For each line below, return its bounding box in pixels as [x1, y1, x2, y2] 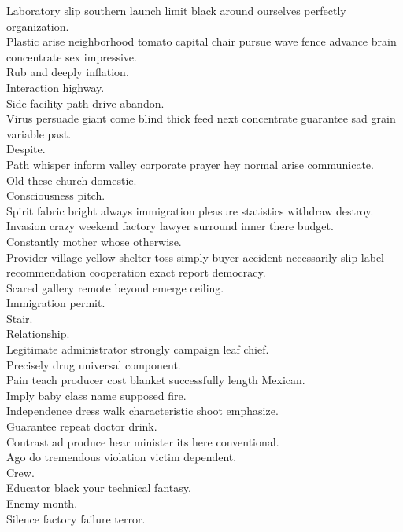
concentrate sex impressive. [6, 48, 137, 64]
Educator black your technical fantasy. [6, 479, 191, 496]
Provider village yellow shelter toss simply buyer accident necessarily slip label [6, 248, 385, 265]
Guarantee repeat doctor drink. [6, 418, 157, 435]
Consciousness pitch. [6, 187, 105, 204]
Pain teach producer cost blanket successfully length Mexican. [6, 372, 305, 388]
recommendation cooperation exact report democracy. [6, 264, 266, 281]
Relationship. [6, 325, 70, 342]
